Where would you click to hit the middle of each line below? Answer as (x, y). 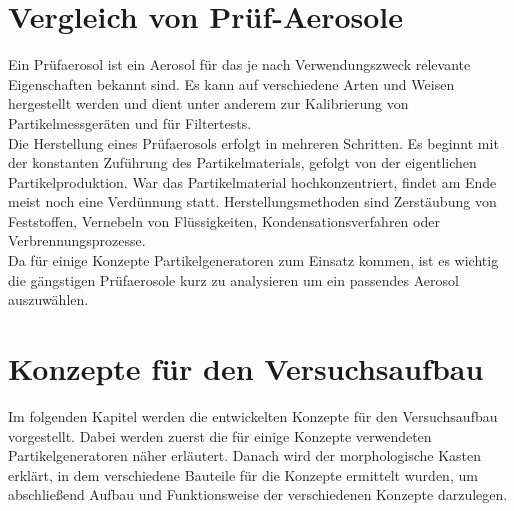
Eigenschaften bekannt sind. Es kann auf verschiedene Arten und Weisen (231, 83)
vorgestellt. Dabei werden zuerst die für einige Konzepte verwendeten (220, 435)
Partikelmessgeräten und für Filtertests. (130, 122)
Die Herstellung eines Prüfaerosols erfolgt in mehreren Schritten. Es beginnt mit (253, 142)
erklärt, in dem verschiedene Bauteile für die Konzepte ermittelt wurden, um (243, 474)
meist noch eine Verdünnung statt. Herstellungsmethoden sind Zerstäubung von (252, 201)
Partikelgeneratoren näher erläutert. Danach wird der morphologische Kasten (245, 455)
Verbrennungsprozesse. (77, 240)
